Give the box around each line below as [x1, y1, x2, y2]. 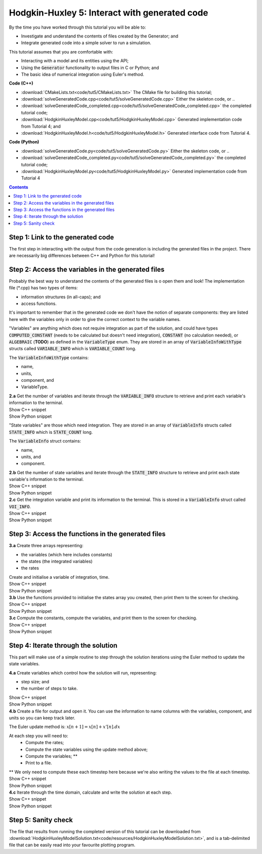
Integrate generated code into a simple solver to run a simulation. [21, 40, 151, 46]
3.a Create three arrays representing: [9, 543, 83, 549]
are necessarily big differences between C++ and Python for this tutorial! [9, 253, 155, 258]
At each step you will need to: [9, 732, 68, 739]
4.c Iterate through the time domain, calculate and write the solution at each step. [9, 789, 172, 795]
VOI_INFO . [9, 503, 31, 509]
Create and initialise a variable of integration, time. [9, 574, 110, 580]
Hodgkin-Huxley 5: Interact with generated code [9, 7, 209, 18]
